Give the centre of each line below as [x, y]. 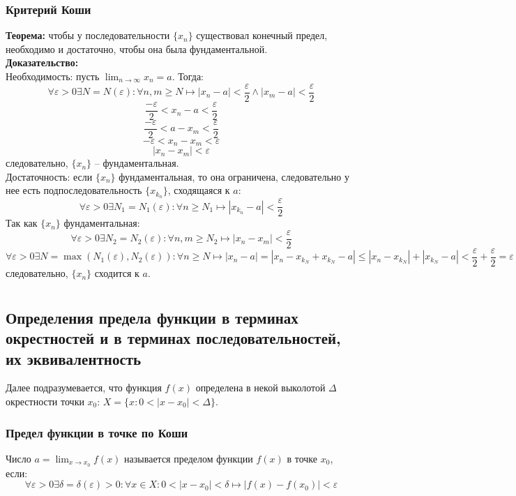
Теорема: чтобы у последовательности [88, 35]
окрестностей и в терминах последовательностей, [173, 338]
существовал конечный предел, [262, 35]
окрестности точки [45, 401]
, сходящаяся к [199, 190]
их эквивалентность [74, 358]
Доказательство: [42, 62]
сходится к [117, 273]
